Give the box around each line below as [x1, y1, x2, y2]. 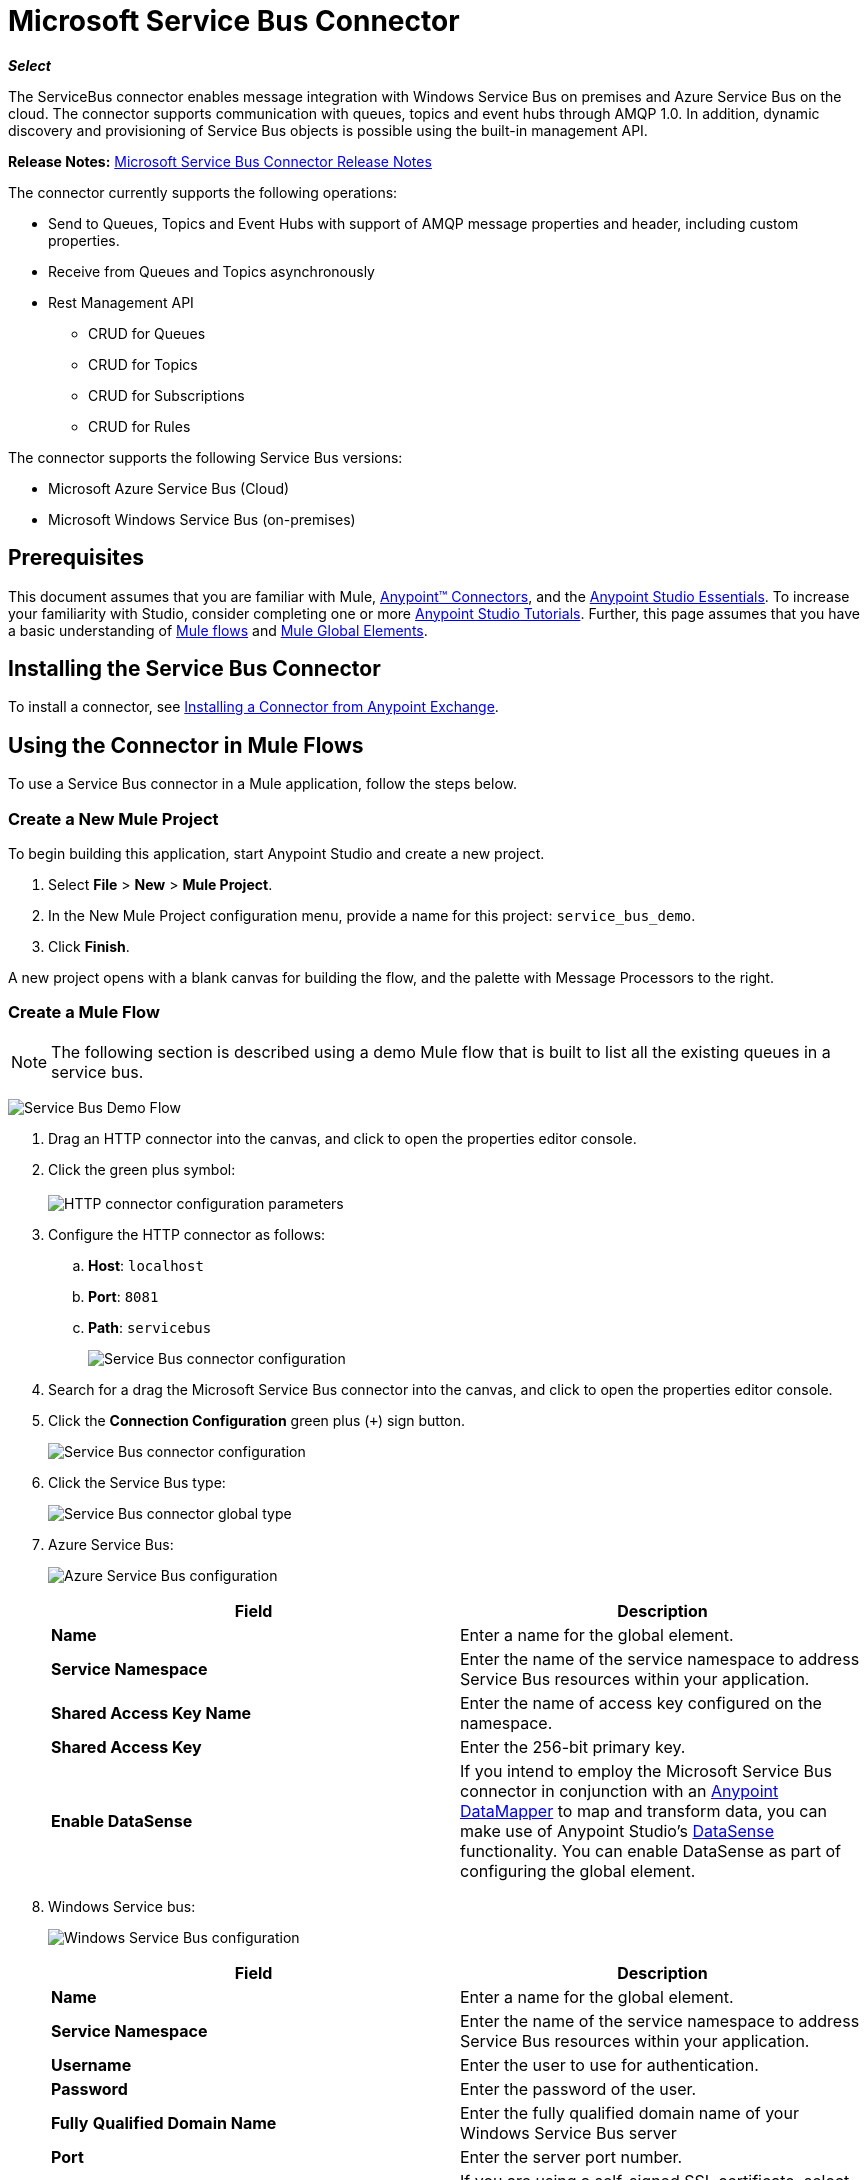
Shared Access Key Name [51, 1702, 252, 1723]
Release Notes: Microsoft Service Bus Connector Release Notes [8, 152, 432, 170]
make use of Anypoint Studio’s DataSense [460, 1820, 775, 1841]
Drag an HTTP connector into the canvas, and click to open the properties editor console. [48, 1129, 637, 1147]
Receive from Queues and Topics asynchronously [48, 262, 375, 280]
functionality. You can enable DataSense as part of [460, 1840, 842, 1861]
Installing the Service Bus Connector [8, 656, 381, 682]
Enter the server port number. [460, 2146, 683, 2167]
